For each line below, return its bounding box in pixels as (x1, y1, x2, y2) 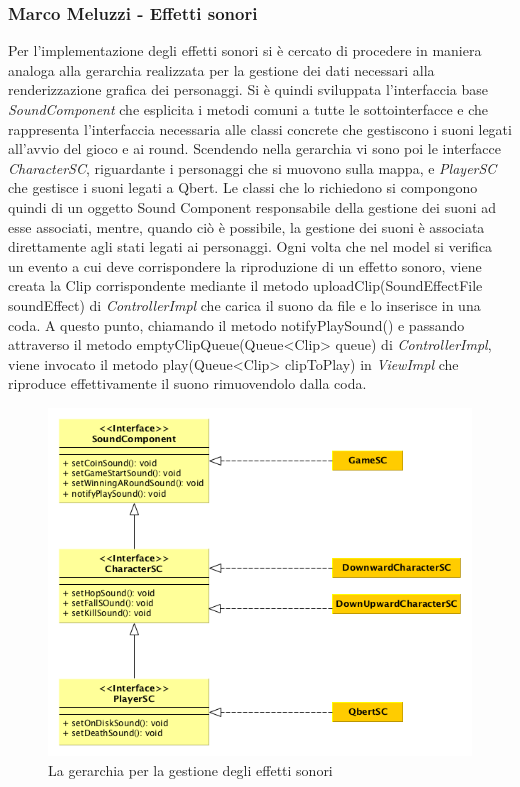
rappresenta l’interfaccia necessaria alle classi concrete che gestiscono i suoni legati (8, 118, 512, 139)
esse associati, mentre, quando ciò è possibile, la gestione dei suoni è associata (8, 216, 485, 237)
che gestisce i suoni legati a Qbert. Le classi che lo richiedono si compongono (8, 177, 478, 198)
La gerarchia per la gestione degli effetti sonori (48, 759, 333, 780)
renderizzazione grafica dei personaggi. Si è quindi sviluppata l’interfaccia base (8, 79, 488, 100)
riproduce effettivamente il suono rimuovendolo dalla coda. (8, 373, 367, 394)
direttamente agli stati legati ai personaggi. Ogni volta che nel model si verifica (8, 236, 493, 257)
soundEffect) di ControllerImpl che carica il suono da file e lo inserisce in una (8, 294, 481, 315)
